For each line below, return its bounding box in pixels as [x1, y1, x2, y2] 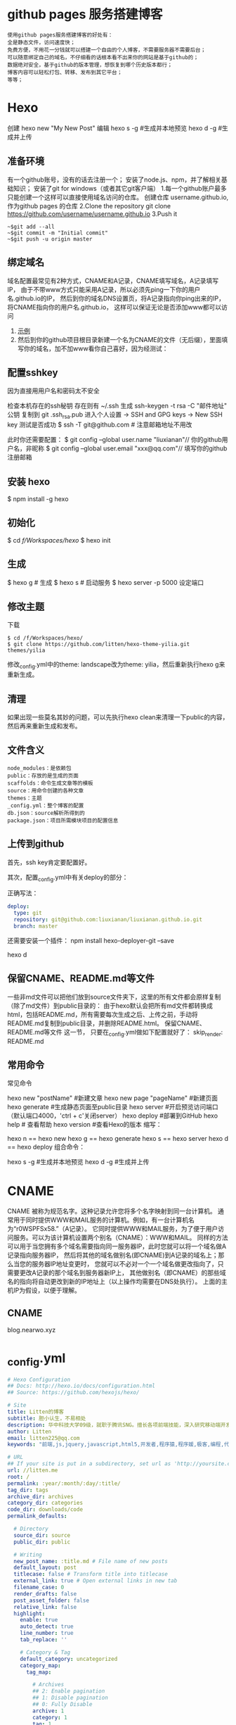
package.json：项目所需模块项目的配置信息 [7, 817, 119, 824]
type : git [13, 909, 42, 917]
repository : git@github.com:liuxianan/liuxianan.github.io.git [13, 916, 202, 923]
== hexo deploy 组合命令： [7, 1143, 86, 1151]
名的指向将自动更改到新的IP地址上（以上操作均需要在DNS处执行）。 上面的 [7, 1277, 222, 1286]
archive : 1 [32, 1707, 65, 1714]
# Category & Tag [20, 1648, 71, 1656]
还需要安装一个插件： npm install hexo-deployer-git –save [7, 936, 174, 944]
